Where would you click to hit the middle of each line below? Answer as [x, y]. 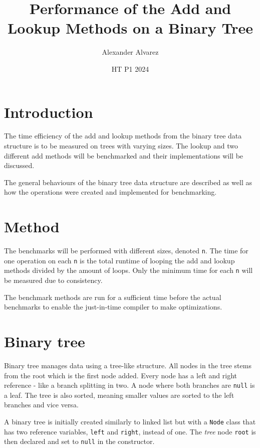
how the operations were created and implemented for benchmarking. [110, 192]
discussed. [19, 165]
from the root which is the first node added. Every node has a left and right [120, 375]
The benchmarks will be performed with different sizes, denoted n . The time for [126, 251]
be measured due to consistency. [53, 280]
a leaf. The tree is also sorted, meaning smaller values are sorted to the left [119, 395]
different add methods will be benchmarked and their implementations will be [124, 155]
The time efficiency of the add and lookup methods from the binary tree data [123, 136]
